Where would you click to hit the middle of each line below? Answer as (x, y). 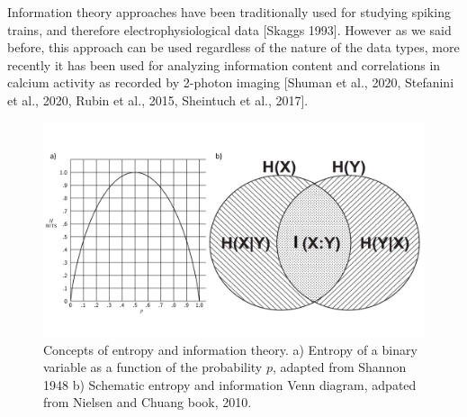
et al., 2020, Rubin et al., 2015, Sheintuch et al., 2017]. (158, 100)
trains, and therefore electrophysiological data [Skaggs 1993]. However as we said (229, 29)
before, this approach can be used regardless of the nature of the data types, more (233, 47)
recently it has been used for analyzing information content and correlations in (224, 64)
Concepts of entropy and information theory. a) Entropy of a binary (230, 349)
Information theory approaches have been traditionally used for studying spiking (229, 12)
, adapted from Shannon (339, 367)
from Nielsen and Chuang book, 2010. (148, 402)
